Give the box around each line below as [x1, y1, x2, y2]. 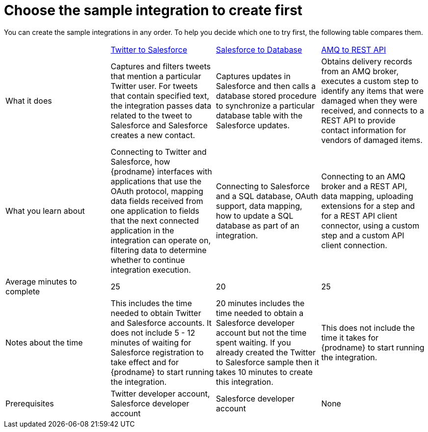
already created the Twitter [216, 347, 316, 357]
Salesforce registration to [110, 347, 204, 357]
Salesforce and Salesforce [110, 120, 208, 130]
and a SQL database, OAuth [216, 191, 319, 201]
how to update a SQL [216, 210, 294, 221]
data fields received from [110, 196, 203, 206]
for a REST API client [321, 210, 398, 221]
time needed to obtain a [216, 308, 304, 318]
